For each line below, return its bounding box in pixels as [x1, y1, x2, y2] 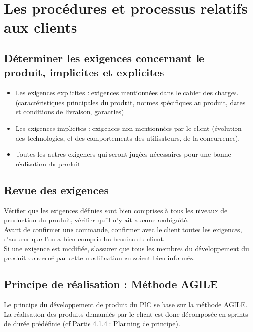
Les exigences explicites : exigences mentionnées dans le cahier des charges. [15, 88, 239, 98]
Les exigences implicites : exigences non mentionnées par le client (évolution [15, 123, 242, 133]
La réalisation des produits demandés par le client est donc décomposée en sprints [4, 309, 248, 319]
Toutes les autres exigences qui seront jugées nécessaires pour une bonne [15, 149, 231, 159]
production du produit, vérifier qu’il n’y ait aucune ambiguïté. [4, 215, 189, 225]
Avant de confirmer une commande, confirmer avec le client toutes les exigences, [4, 224, 242, 234]
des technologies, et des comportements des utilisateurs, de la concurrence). [15, 132, 240, 143]
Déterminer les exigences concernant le [4, 50, 205, 65]
